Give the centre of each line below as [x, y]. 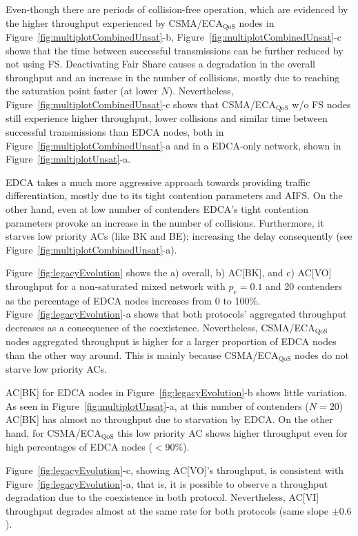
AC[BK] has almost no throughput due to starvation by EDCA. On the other [169, 419]
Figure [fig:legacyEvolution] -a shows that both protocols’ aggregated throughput [176, 314]
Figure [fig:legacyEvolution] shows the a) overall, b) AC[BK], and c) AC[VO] [169, 272]
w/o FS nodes [321, 104]
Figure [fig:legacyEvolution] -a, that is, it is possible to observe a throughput [167, 483]
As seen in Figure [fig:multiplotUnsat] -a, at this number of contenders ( [157, 405]
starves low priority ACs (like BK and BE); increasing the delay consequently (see [179, 236]
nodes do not [322, 355]
